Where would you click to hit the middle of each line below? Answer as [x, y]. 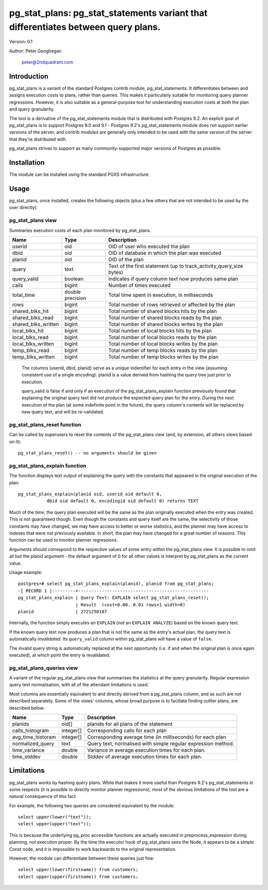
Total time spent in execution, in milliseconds [161, 295]
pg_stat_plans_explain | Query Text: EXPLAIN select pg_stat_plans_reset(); [114, 598]
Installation [27, 163]
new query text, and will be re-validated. [63, 412]
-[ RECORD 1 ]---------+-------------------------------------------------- [114, 591]
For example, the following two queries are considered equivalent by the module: [92, 805]
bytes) [116, 272]
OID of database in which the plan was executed [165, 253]
